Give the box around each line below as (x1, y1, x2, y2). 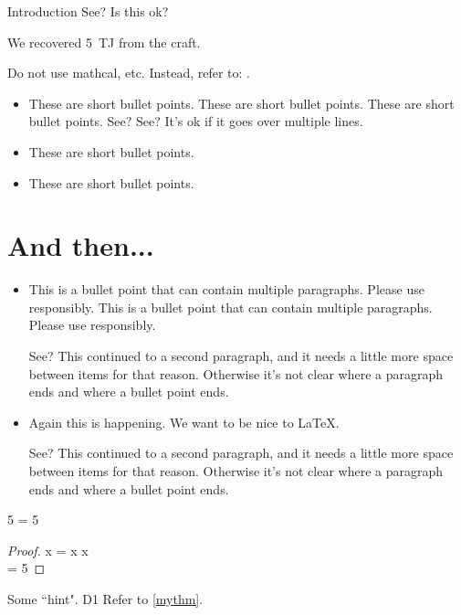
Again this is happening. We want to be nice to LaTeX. (28, 412, 340, 431)
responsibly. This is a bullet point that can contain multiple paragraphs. (28, 297, 433, 316)
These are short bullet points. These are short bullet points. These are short (28, 93, 455, 112)
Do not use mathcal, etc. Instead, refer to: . (7, 63, 251, 82)
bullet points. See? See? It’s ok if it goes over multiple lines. (28, 111, 363, 131)
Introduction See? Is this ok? (7, 2, 169, 20)
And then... (7, 227, 154, 264)
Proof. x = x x (7, 540, 89, 559)
